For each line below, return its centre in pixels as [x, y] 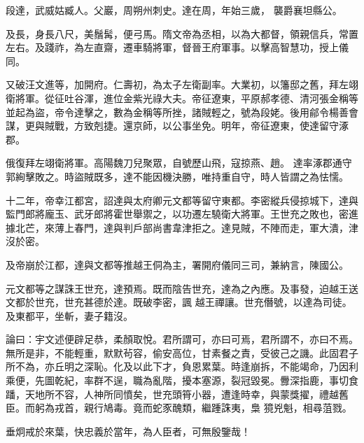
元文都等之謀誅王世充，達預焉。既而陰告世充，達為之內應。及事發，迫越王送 [182, 288]
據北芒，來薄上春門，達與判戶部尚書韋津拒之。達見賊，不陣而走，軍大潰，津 [182, 227]
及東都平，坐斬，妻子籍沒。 [69, 315]
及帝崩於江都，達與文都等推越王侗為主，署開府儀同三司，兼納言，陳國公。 [177, 264]
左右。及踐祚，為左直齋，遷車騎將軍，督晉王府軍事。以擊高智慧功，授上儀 [177, 47]
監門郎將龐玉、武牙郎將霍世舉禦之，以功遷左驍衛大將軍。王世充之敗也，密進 [182, 214]
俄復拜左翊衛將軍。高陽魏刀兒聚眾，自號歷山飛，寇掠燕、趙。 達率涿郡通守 [179, 163]
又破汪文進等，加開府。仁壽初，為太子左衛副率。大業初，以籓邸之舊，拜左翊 [182, 84]
